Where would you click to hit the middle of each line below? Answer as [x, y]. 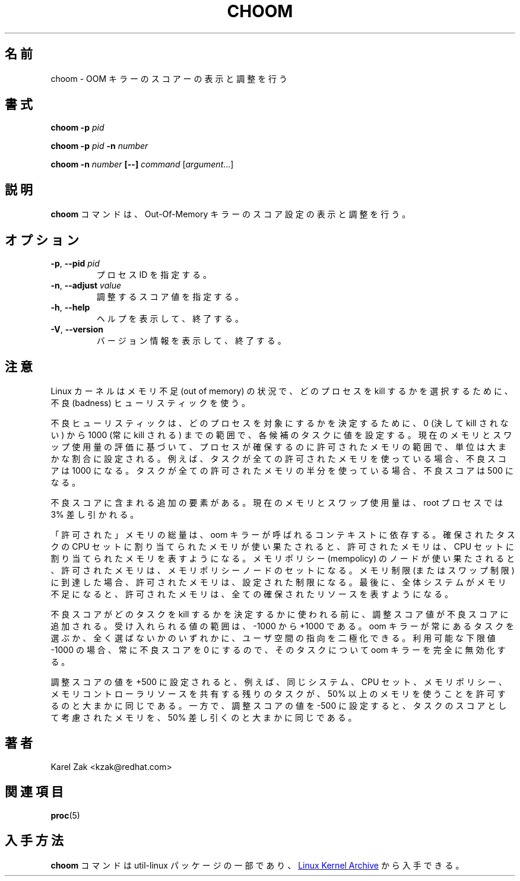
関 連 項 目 [34, 792]
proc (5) [65, 815]
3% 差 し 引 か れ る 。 [95, 514]
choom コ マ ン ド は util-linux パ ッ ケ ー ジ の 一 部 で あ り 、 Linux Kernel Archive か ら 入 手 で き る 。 [257, 865]
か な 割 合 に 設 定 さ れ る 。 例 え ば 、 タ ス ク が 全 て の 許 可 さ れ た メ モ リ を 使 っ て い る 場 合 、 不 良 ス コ [278, 458]
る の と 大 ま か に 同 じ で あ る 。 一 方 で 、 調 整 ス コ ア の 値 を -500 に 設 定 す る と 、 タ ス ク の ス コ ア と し [279, 705]
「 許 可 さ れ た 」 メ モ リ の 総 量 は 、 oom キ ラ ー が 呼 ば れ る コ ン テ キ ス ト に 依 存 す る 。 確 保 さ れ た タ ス [283, 534]
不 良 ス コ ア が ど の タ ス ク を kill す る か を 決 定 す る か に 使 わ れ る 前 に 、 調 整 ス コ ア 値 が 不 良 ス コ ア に [280, 614]
